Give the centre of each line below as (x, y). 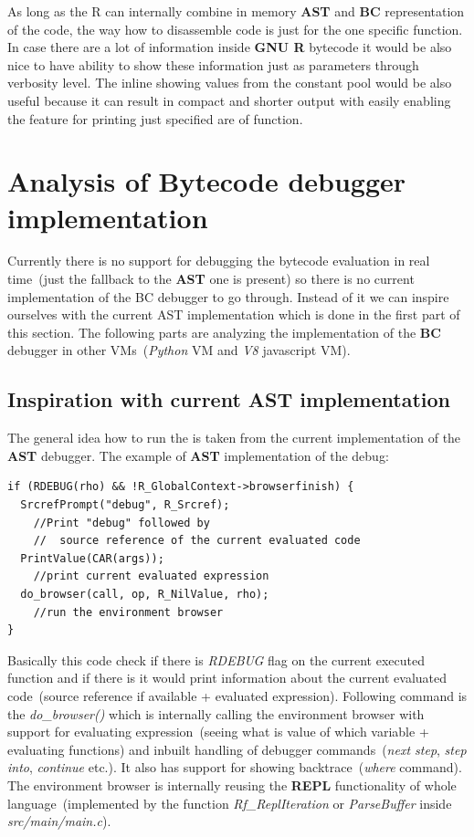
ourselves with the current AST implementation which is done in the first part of (234, 314)
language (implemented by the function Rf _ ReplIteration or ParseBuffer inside (230, 803)
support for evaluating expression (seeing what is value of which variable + (218, 732)
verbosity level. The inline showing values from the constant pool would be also (230, 83)
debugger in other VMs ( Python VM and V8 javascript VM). (179, 350)
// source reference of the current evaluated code (197, 541)
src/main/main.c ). (59, 821)
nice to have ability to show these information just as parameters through (213, 64)
